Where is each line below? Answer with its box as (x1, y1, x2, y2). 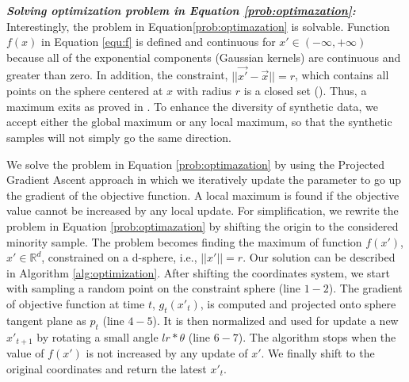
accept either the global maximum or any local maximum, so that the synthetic (6, 113, 392, 130)
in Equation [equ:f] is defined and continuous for (41, 33, 276, 50)
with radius (176, 82, 232, 99)
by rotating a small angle (36, 328, 159, 345)
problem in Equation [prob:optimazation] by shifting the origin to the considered (6, 217, 399, 234)
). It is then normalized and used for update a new (152, 311, 399, 328)
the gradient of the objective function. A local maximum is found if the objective (6, 186, 399, 203)
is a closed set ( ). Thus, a (243, 82, 367, 99)
